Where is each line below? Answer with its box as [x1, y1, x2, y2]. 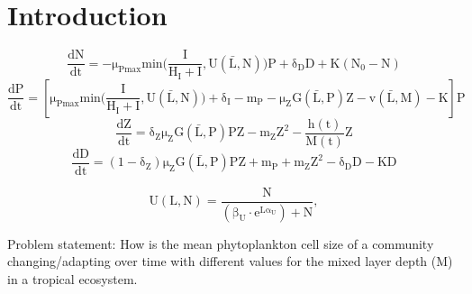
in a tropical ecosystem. [7, 269, 138, 288]
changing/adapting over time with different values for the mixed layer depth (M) [7, 252, 453, 271]
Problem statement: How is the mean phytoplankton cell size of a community [7, 234, 434, 253]
